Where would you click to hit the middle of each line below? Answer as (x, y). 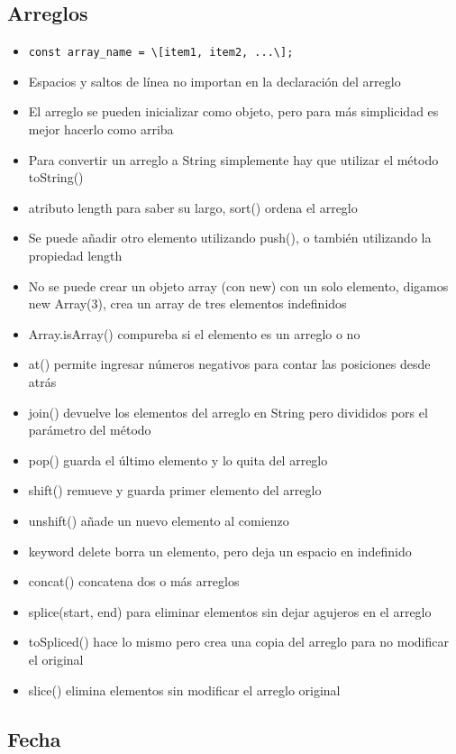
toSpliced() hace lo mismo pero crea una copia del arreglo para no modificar (238, 642)
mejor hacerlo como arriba (101, 129)
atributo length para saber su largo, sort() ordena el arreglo (193, 207)
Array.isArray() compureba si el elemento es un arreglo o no (194, 333)
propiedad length (75, 256)
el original (56, 659)
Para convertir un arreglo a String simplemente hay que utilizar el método (233, 159)
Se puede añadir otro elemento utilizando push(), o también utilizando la (230, 238)
